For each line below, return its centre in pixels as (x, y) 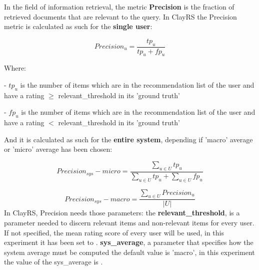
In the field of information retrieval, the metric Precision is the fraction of (119, 7)
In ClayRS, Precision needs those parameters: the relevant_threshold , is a (122, 213)
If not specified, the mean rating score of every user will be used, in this (114, 232)
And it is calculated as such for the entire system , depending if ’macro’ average (128, 139)
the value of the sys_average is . (53, 262)
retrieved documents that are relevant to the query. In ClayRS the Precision (120, 16)
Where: (15, 68)
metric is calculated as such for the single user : (78, 26)
